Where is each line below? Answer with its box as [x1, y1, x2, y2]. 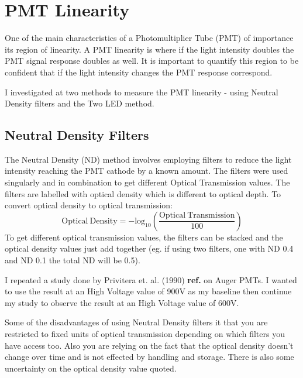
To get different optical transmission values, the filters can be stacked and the [5, 231, 283, 243]
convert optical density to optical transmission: [5, 199, 173, 211]
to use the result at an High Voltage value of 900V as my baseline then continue [5, 285, 292, 297]
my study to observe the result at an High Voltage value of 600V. [5, 296, 239, 308]
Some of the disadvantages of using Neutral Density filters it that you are [5, 316, 268, 328]
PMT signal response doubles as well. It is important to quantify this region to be [5, 54, 299, 67]
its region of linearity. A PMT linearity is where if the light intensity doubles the [5, 43, 294, 55]
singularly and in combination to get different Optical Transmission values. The [5, 176, 290, 188]
